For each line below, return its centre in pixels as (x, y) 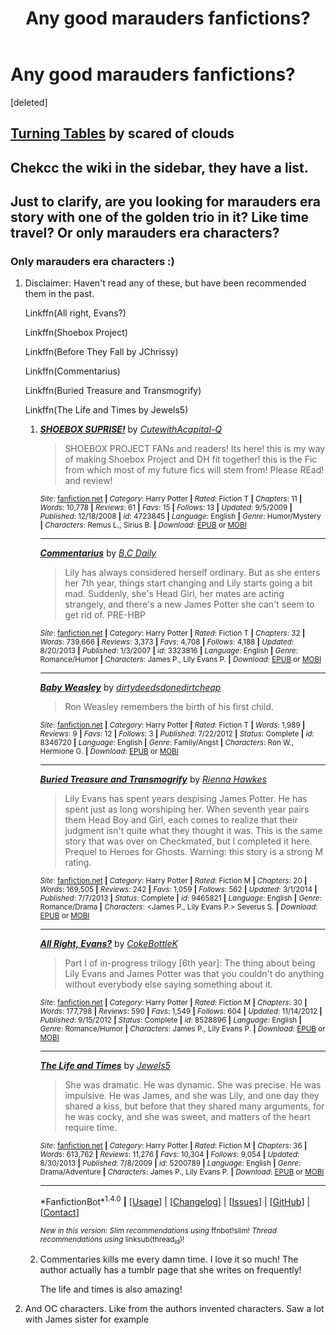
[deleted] (29, 102)
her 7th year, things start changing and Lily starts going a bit (188, 583)
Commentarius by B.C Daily (98, 553)
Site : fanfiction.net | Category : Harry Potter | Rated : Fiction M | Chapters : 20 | (173, 881)
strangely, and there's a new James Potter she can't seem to (189, 604)
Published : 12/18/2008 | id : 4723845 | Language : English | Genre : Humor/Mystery (180, 517)
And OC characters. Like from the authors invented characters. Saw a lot (174, 1309)
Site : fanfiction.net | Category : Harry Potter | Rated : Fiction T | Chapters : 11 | (171, 499)
